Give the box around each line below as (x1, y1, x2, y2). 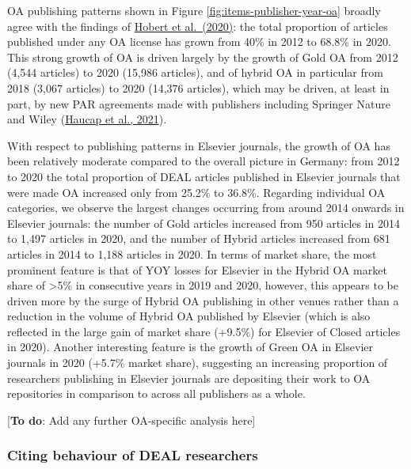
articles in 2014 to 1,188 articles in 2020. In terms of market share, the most (7, 245, 377, 262)
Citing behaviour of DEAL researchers (7, 445, 258, 465)
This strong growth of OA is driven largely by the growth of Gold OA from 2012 (7, 48, 398, 65)
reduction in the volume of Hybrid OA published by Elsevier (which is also (7, 308, 371, 324)
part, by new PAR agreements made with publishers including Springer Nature (7, 95, 390, 112)
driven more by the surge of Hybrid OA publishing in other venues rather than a (7, 292, 399, 308)
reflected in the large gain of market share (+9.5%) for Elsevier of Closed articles (7, 323, 401, 339)
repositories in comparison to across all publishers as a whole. (7, 385, 306, 402)
